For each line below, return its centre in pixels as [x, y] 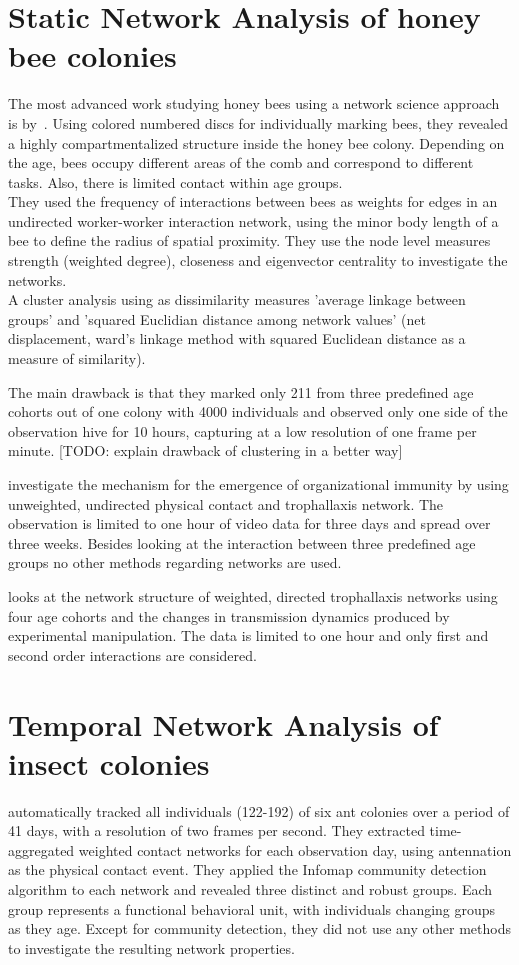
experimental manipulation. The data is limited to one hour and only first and [248, 635]
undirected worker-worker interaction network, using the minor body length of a [253, 220]
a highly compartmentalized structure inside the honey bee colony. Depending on [256, 142]
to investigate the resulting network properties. [151, 947]
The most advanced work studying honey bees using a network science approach [254, 103]
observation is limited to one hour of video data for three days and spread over [249, 523]
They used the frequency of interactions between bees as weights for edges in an [253, 201]
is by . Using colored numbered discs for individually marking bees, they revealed [258, 122]
